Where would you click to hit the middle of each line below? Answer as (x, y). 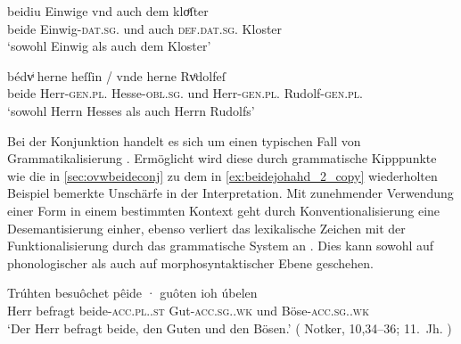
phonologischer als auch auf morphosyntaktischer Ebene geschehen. (190, 262)
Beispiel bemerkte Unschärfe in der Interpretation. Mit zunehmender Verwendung (230, 193)
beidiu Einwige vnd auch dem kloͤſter (108, 11)
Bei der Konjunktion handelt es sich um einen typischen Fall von (184, 140)
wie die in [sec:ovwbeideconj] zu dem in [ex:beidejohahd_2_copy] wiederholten (222, 175)
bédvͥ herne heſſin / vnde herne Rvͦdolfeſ (116, 75)
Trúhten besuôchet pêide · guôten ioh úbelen (132, 293)
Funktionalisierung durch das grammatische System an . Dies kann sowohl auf (221, 246)
